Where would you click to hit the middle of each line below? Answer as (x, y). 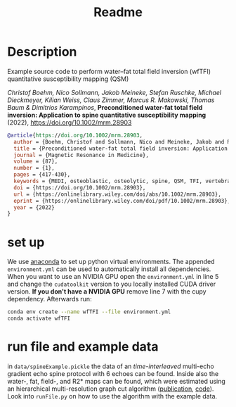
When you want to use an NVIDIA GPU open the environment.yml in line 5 (113, 277)
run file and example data (83, 347)
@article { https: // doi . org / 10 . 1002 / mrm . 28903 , (75, 135)
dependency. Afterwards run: (50, 299)
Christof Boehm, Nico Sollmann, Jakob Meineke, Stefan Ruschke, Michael (114, 92)
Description (42, 52)
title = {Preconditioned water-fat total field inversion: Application (121, 149)
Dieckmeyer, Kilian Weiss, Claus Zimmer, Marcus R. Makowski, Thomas (111, 100)
